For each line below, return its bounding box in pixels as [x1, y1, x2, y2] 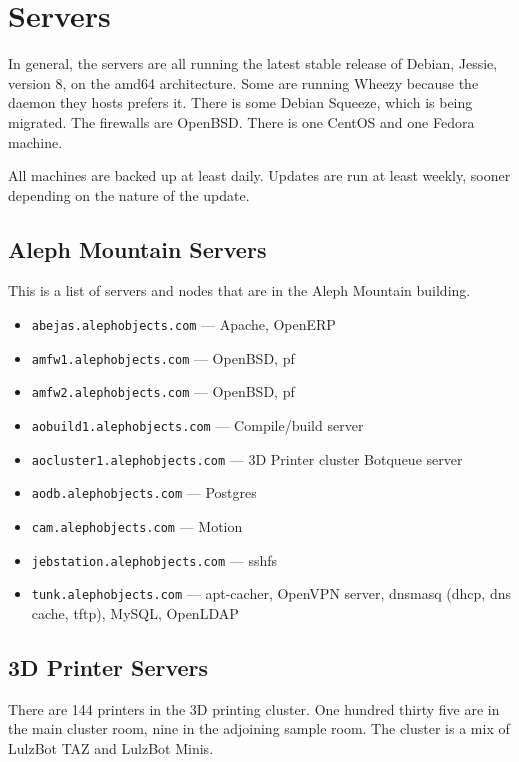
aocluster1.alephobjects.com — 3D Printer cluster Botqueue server [31, 448, 463, 469]
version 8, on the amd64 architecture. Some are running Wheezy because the [8, 72, 479, 93]
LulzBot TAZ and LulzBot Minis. [8, 737, 214, 758]
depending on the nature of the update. [8, 184, 250, 205]
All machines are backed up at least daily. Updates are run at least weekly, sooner [8, 165, 511, 186]
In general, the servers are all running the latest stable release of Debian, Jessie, [8, 53, 498, 74]
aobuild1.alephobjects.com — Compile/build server [31, 415, 364, 436]
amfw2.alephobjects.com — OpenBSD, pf [31, 381, 295, 402]
